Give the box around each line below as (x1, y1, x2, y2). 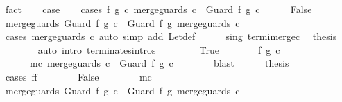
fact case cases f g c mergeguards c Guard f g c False (5, 2, 312, 16)
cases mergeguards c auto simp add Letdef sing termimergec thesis (5, 29, 337, 43)
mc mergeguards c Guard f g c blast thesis (29, 56, 289, 70)
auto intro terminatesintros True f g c (37, 42, 280, 57)
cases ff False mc (5, 69, 152, 83)
